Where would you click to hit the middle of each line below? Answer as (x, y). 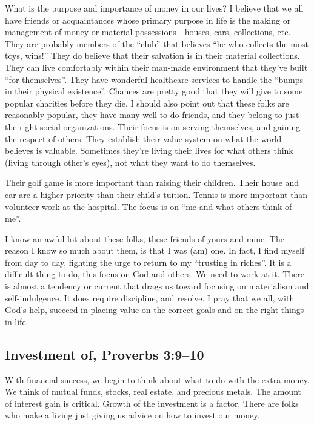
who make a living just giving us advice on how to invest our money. (132, 415)
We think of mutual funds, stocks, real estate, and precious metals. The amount (153, 391)
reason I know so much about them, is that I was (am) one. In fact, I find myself (155, 250)
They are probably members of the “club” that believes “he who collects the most (157, 43)
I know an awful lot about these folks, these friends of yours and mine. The (145, 238)
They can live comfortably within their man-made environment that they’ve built (156, 67)
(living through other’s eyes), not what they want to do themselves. (130, 162)
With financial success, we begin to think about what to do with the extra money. (157, 379)
